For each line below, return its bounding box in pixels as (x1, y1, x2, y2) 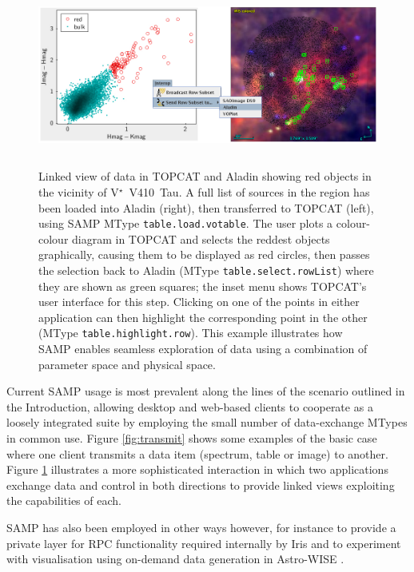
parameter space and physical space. (38, 356, 216, 372)
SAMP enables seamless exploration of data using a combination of (38, 340, 368, 357)
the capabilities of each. (6, 492, 121, 509)
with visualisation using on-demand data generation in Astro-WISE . (6, 550, 344, 567)
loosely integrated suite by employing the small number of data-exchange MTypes (6, 414, 408, 431)
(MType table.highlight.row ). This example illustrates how (38, 324, 343, 341)
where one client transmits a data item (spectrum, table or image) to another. (6, 445, 388, 462)
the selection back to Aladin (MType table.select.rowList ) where (38, 261, 374, 278)
